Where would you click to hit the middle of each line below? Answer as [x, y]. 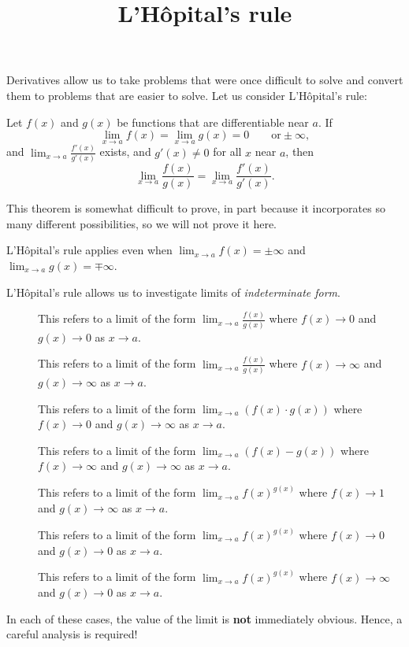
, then [300, 152]
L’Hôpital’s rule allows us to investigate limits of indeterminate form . [173, 292]
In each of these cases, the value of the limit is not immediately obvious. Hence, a [204, 618]
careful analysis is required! [72, 634]
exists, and [125, 152]
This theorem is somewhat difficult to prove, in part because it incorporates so [196, 208]
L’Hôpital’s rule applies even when [89, 250]
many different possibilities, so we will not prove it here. [142, 223]
